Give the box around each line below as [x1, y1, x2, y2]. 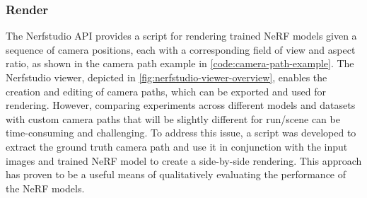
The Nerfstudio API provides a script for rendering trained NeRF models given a [6, 28, 357, 43]
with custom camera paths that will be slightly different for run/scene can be [6, 111, 340, 126]
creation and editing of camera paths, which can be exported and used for [6, 83, 326, 98]
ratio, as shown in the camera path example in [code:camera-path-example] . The [6, 56, 354, 71]
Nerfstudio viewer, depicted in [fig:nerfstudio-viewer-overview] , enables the [6, 70, 327, 84]
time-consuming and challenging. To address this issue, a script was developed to [6, 125, 356, 140]
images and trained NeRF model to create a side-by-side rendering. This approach [6, 153, 362, 168]
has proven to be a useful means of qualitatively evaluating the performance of [6, 167, 346, 182]
